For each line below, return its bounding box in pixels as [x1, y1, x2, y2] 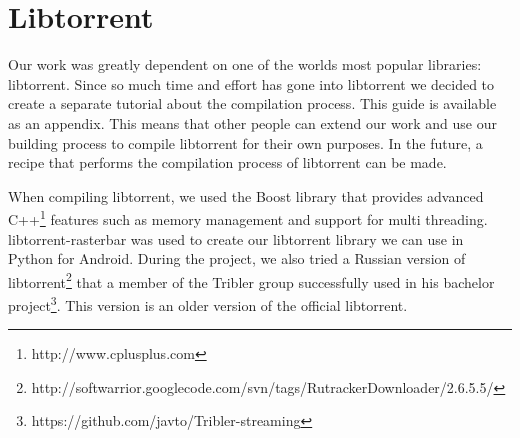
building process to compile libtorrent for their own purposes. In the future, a [8, 132, 483, 153]
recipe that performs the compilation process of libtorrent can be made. [8, 152, 447, 173]
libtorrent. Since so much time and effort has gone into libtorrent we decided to [8, 73, 495, 94]
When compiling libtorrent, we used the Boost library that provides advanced [8, 185, 484, 206]
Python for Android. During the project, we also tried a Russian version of [8, 248, 466, 269]
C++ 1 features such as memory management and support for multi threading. [8, 206, 488, 229]
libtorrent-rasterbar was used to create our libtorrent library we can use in [8, 228, 464, 249]
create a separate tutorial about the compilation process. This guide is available [8, 93, 497, 114]
